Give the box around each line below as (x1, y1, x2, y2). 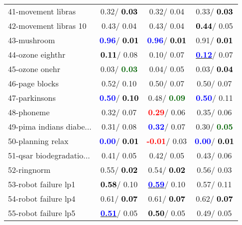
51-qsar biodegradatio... (8, 150, 90, 161)
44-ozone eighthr (8, 49, 66, 60)
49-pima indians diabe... (8, 121, 92, 132)
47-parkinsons (8, 92, 56, 103)
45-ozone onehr (8, 63, 60, 75)
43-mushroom (8, 34, 55, 46)
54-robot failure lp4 (8, 193, 76, 204)
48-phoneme (8, 106, 50, 118)
